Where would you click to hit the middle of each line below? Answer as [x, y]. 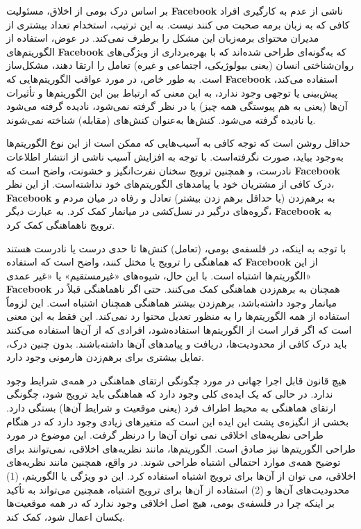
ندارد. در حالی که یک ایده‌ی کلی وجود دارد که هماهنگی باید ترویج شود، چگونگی [170, 394]
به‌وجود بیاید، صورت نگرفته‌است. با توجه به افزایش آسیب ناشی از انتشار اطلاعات [175, 156]
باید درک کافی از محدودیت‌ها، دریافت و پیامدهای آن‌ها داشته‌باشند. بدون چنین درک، [177, 343]
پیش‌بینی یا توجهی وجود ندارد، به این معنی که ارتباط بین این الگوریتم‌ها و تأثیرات [172, 92]
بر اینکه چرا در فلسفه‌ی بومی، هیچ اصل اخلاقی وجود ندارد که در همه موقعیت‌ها [170, 503]
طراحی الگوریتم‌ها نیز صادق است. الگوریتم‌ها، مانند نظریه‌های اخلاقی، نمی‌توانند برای [181, 448]
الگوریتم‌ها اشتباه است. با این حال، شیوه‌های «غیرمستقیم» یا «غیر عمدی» [159, 275]
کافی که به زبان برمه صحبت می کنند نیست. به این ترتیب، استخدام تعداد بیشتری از [178, 24]
